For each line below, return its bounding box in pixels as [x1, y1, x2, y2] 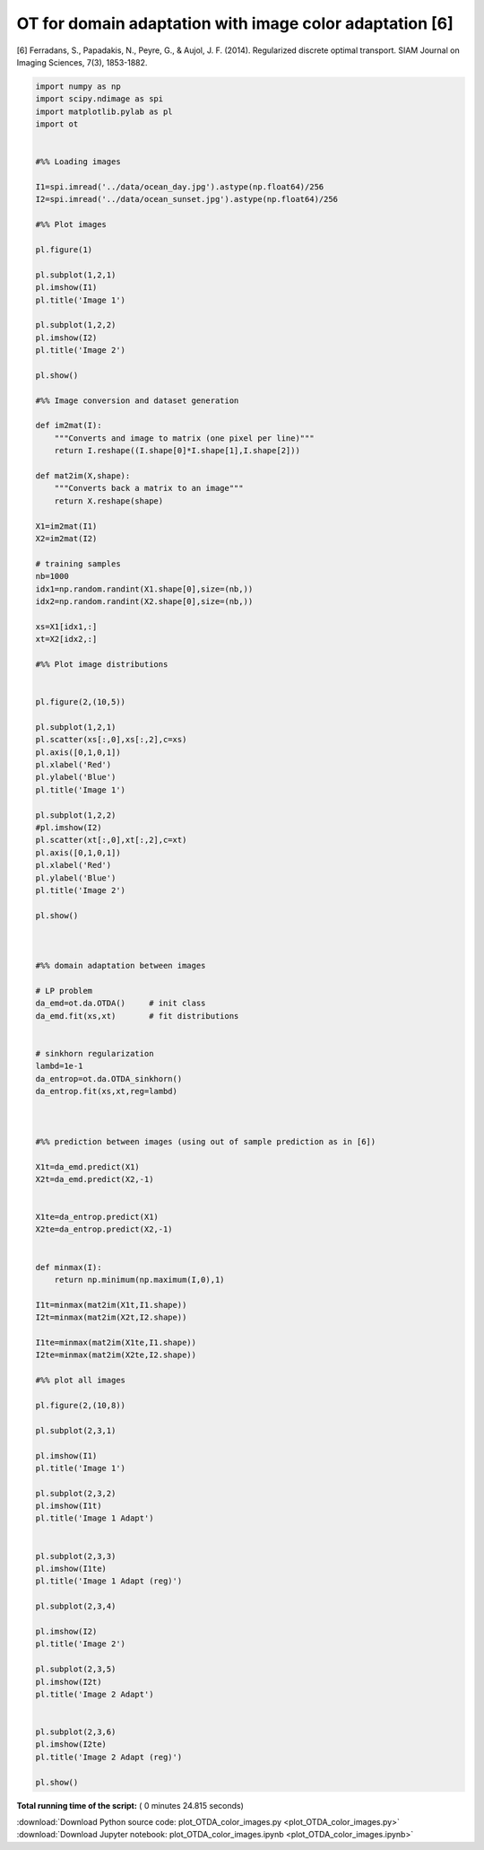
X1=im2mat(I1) [35, 521, 98, 531]
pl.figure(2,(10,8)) [35, 1400, 125, 1410]
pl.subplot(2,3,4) [35, 1601, 117, 1611]
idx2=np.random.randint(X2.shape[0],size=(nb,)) [35, 596, 254, 606]
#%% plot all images [35, 1375, 125, 1386]
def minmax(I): [35, 1262, 102, 1272]
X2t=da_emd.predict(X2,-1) [35, 1174, 154, 1184]
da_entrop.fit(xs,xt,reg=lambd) [35, 1086, 178, 1097]
